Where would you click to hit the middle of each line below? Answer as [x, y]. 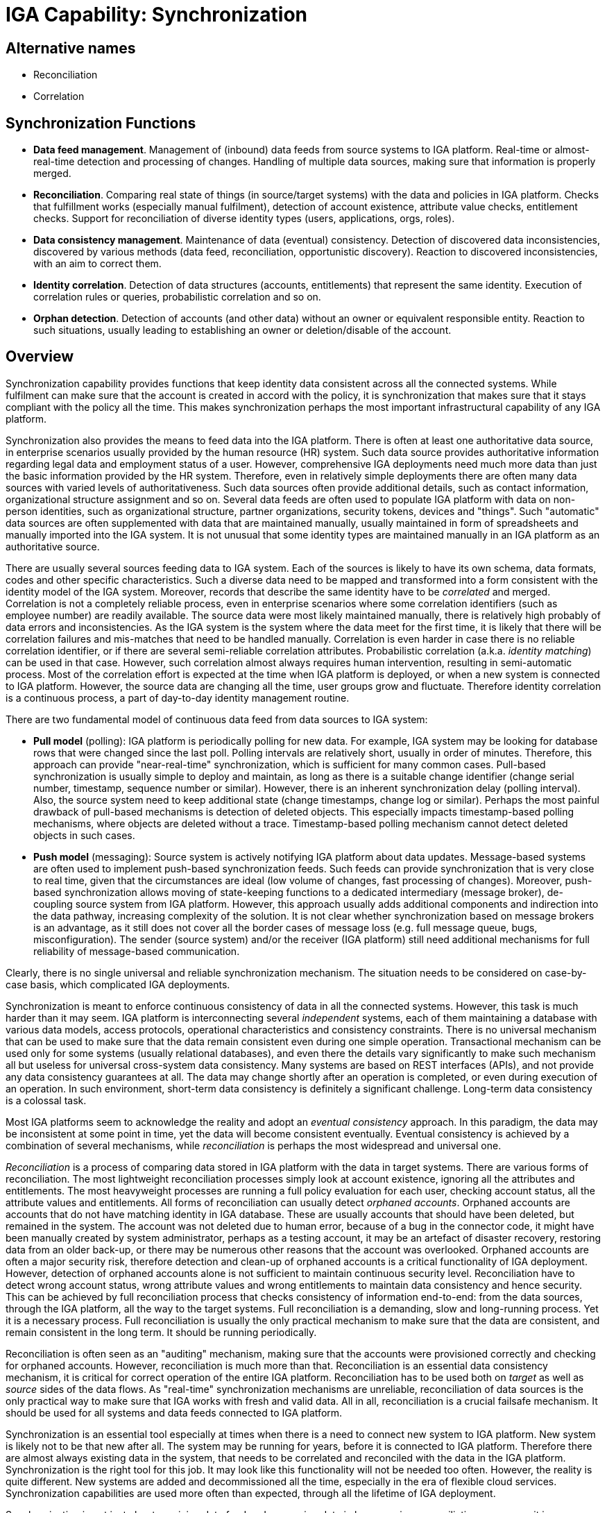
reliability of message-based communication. [137, 951]
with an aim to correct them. [97, 264]
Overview [40, 357]
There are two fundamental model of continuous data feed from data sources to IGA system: [217, 719]
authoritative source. [53, 546]
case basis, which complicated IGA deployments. [118, 984]
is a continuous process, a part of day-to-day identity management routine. [178, 698]
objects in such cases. [84, 835]
